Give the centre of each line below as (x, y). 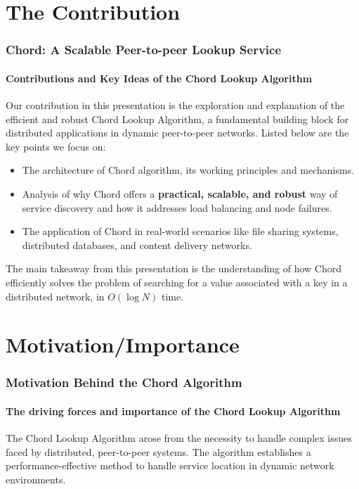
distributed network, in (55, 296)
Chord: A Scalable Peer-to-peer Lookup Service (144, 50)
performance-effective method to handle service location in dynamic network (170, 465)
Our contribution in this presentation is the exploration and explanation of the (175, 105)
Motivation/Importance (123, 344)
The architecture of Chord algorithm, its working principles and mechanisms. (188, 170)
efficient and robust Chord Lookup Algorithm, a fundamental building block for (177, 119)
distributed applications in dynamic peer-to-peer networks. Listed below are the (177, 133)
